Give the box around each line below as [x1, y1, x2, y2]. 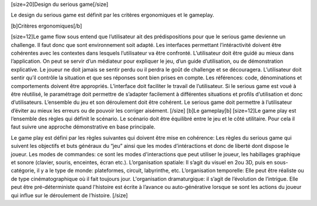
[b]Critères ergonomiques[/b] [11, 22, 82, 29]
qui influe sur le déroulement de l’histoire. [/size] [11, 191, 129, 199]
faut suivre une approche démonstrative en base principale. [11, 123, 156, 130]
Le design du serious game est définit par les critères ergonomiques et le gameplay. [11, 12, 214, 19]
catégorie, [11, 167, 36, 174]
